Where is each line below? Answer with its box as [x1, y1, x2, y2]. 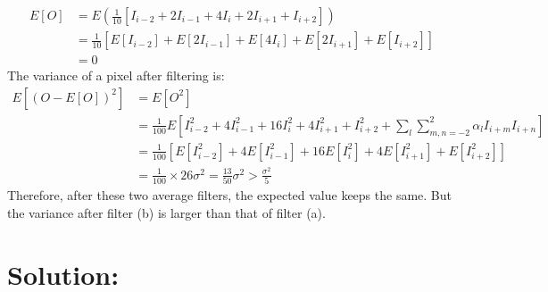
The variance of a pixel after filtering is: [7, 66, 225, 85]
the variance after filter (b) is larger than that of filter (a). [7, 203, 326, 221]
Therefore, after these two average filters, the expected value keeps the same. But [7, 186, 452, 204]
